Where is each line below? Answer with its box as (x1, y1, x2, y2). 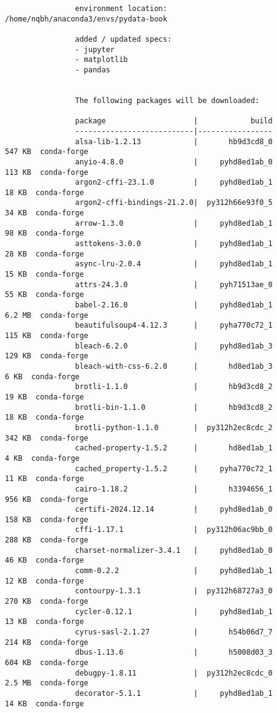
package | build (75, 117, 273, 126)
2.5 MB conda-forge (5, 679, 89, 688)
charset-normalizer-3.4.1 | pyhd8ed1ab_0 (75, 545, 273, 555)
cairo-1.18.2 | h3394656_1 (75, 484, 273, 493)
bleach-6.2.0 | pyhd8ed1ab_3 (75, 341, 273, 350)
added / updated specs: (75, 34, 172, 44)
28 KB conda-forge (5, 249, 84, 258)
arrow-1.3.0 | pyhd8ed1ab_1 (75, 218, 273, 228)
